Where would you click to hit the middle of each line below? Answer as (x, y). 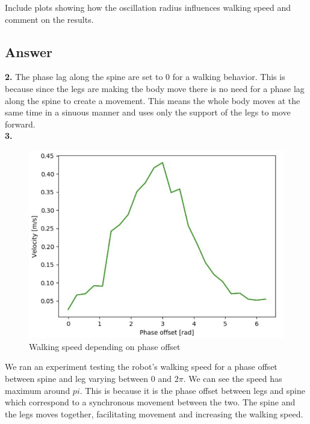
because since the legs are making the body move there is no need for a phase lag (155, 88)
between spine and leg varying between (77, 379)
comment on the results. (49, 19)
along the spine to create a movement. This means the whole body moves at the (153, 100)
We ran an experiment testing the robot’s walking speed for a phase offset (141, 367)
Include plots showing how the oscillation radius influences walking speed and (148, 7)
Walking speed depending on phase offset (105, 346)
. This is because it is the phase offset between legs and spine (192, 390)
